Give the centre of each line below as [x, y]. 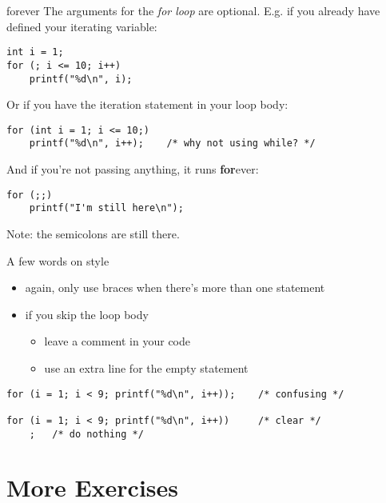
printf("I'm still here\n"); [106, 208]
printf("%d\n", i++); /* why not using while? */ [172, 144]
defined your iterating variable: [82, 26]
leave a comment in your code [117, 341]
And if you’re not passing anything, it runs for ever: [133, 169]
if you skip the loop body [87, 314]
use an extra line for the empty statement [146, 367]
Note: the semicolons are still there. [93, 233]
